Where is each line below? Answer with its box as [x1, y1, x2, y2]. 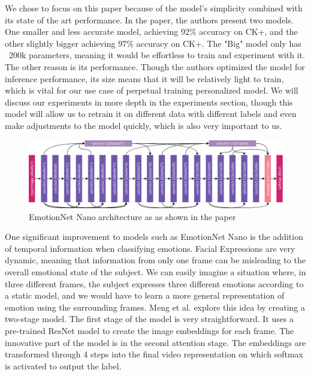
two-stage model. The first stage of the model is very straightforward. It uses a [5, 312, 294, 325]
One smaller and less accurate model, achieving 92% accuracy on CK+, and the [5, 25, 298, 38]
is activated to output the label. [5, 359, 122, 372]
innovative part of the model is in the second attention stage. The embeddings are [5, 336, 306, 348]
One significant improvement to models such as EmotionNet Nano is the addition [5, 230, 303, 243]
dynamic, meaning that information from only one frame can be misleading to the [5, 254, 306, 266]
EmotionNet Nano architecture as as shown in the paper [29, 210, 236, 222]
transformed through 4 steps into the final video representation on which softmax [5, 348, 303, 360]
